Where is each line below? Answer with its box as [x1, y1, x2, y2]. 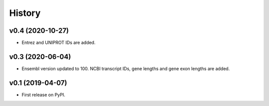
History [9, 7, 41, 18]
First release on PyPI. [21, 92, 66, 98]
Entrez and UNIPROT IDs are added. [21, 40, 96, 46]
